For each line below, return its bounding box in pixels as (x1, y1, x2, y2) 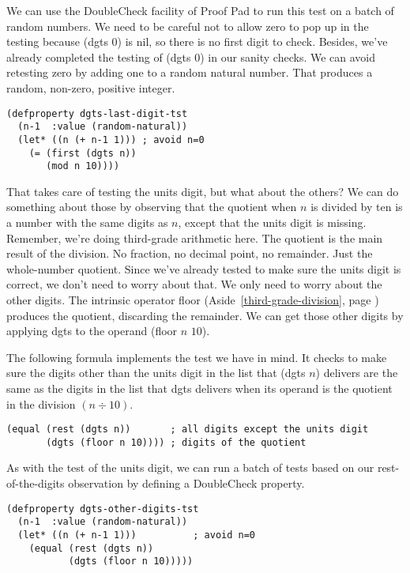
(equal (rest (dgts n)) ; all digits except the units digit (6, 424, 369, 435)
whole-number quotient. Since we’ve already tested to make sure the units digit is (6, 260, 401, 277)
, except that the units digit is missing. (178, 214, 367, 231)
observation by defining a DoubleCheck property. (68, 475, 305, 492)
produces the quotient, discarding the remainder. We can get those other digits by (6, 307, 404, 323)
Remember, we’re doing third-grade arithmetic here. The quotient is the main (6, 229, 383, 246)
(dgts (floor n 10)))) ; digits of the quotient (46, 436, 307, 448)
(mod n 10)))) (46, 160, 120, 172)
